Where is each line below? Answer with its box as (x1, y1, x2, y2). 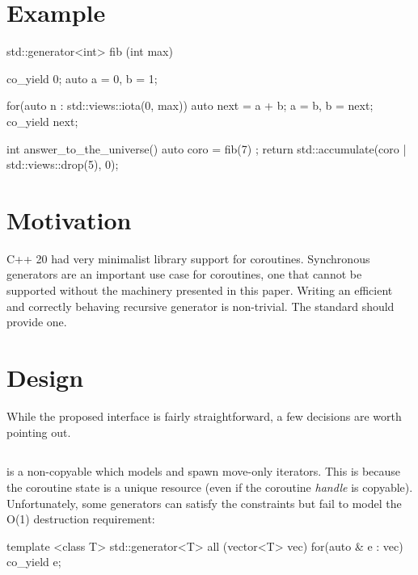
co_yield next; (6, 112, 78, 129)
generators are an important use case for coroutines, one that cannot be (6, 266, 362, 283)
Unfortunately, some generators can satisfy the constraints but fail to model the (6, 494, 402, 511)
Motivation (6, 203, 132, 236)
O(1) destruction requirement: (6, 510, 155, 527)
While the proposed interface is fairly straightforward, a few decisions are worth (6, 407, 402, 424)
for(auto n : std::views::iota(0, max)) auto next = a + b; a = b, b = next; (6, 97, 374, 114)
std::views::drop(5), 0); (6, 156, 119, 173)
